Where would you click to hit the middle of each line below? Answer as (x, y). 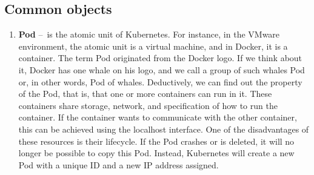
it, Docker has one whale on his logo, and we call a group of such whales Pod (162, 69)
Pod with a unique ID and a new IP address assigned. (119, 164)
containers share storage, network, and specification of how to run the (148, 105)
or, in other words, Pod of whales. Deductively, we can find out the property (160, 81)
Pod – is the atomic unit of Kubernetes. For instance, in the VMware (149, 34)
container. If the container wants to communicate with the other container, (158, 117)
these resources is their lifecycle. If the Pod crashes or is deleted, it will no (156, 141)
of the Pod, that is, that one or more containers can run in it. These (145, 94)
